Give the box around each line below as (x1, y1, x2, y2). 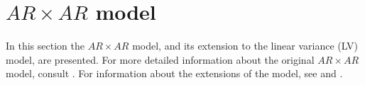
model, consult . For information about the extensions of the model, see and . (6, 66, 343, 81)
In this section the (6, 38, 85, 53)
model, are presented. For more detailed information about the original (6, 52, 315, 67)
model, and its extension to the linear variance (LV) (132, 38, 358, 53)
